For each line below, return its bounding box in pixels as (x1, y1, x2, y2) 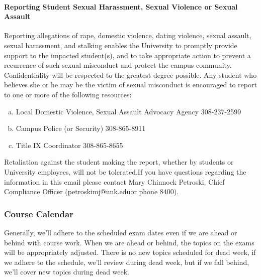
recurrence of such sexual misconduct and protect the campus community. (4, 60, 232, 70)
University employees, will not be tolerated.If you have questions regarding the (4, 166, 246, 177)
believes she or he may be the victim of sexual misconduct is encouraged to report (4, 79, 257, 90)
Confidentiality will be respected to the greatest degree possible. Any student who (4, 69, 257, 80)
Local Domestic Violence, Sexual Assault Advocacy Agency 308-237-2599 (16, 106, 241, 116)
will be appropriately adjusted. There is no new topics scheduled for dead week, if (4, 247, 256, 257)
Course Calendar (4, 207, 73, 220)
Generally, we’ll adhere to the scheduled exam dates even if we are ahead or (4, 227, 237, 237)
